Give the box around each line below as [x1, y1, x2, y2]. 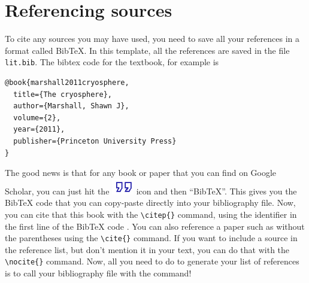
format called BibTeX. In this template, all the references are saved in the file [5, 44, 290, 56]
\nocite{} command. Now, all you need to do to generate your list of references [5, 255, 299, 267]
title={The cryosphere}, [13, 90, 112, 99]
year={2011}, [13, 125, 65, 134]
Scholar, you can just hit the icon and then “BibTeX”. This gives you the [5, 184, 297, 197]
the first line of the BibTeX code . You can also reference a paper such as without [5, 220, 305, 232]
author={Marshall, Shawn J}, [13, 102, 129, 111]
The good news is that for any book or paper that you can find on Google [5, 166, 277, 179]
